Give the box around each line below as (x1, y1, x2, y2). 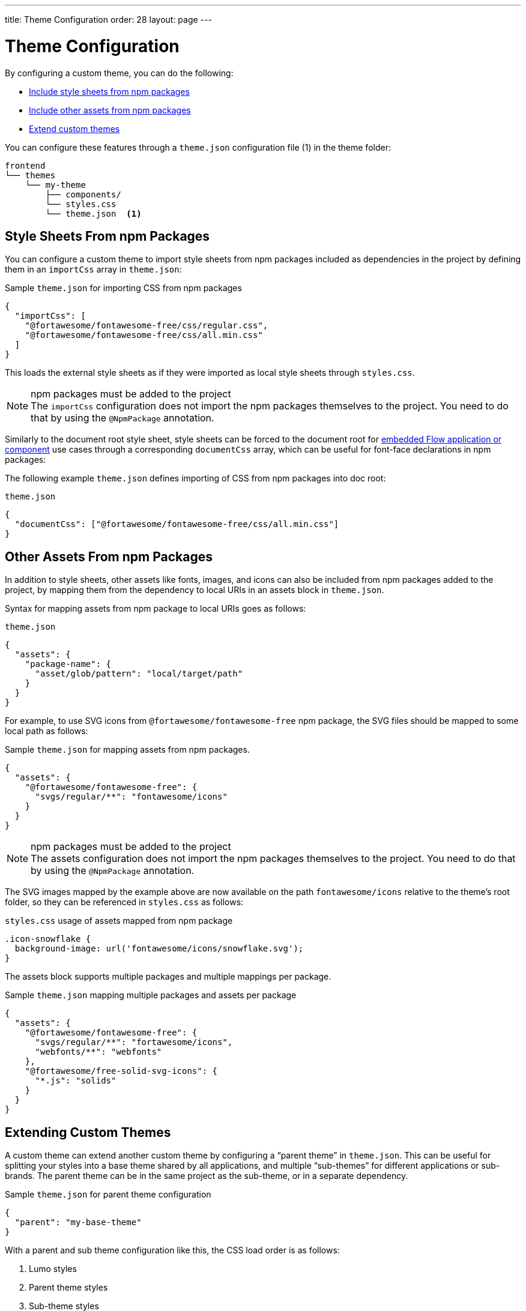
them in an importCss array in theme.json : (5, 264, 182, 275)
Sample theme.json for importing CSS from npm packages (5, 283, 242, 294)
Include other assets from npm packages (29, 104, 191, 115)
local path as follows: (5, 726, 88, 737)
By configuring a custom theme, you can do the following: (5, 67, 234, 78)
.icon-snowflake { (5, 934, 91, 944)
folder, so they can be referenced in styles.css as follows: (5, 897, 244, 908)
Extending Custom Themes (5, 1124, 171, 1140)
